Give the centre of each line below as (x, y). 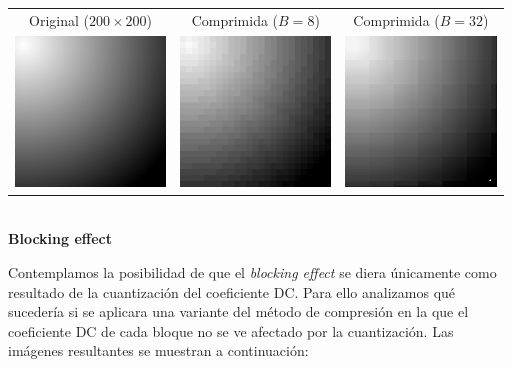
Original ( (59, 19)
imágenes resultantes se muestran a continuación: (158, 350)
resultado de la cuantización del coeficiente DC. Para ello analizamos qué (232, 291)
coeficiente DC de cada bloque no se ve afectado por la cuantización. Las (231, 330)
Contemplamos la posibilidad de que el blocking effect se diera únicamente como (252, 272)
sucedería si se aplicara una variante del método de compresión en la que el (238, 311)
